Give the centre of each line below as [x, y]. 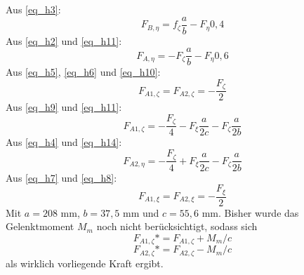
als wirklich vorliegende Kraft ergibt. [85, 263]
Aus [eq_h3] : [33, 9]
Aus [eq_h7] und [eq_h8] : [61, 177]
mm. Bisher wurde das [250, 212]
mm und [141, 212]
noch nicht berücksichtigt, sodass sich [177, 226]
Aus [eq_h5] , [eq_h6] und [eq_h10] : [83, 72]
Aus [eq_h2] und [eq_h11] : [64, 40]
